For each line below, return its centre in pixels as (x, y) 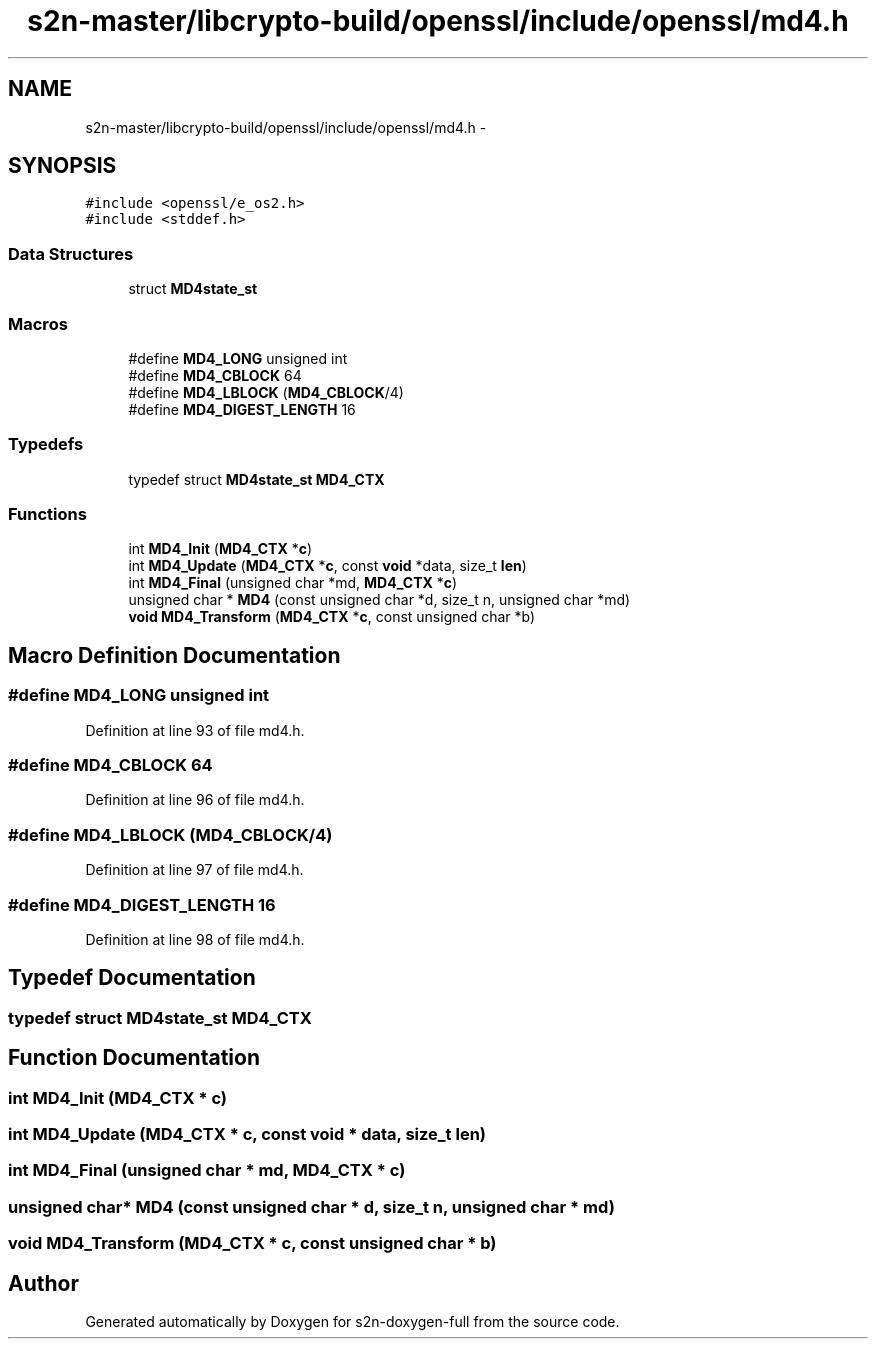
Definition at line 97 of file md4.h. (194, 870)
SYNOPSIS (62, 166)
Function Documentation (134, 1058)
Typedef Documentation (132, 978)
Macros (38, 323)
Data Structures (71, 253)
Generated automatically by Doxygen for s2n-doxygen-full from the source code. (352, 1321)
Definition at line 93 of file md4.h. (195, 730)
